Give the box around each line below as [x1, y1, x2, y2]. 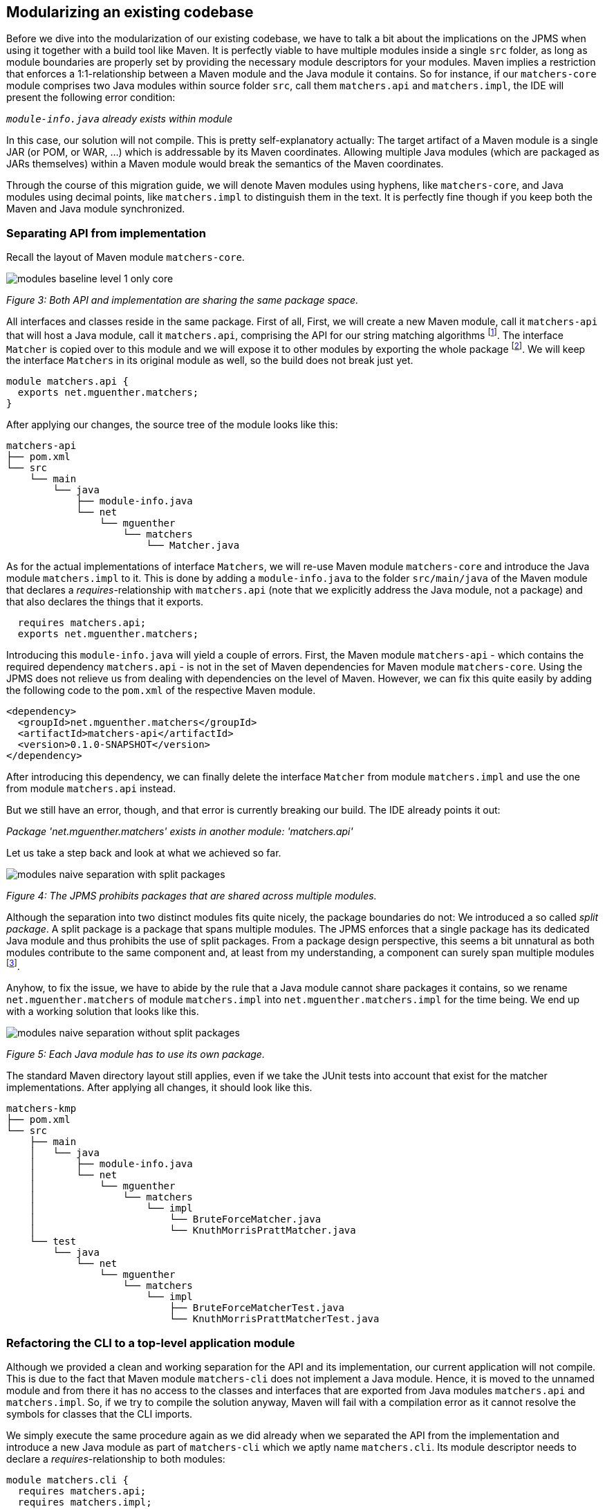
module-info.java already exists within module [6, 113, 233, 125]
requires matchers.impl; [17, 1496, 152, 1508]
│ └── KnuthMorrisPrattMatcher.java [29, 1225, 356, 1236]
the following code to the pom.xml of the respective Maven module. [6, 684, 316, 697]
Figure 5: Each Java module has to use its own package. [6, 1048, 265, 1061]
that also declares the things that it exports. [6, 596, 204, 608]
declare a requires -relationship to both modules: [6, 1452, 225, 1465]
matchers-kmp [6, 1103, 77, 1115]
